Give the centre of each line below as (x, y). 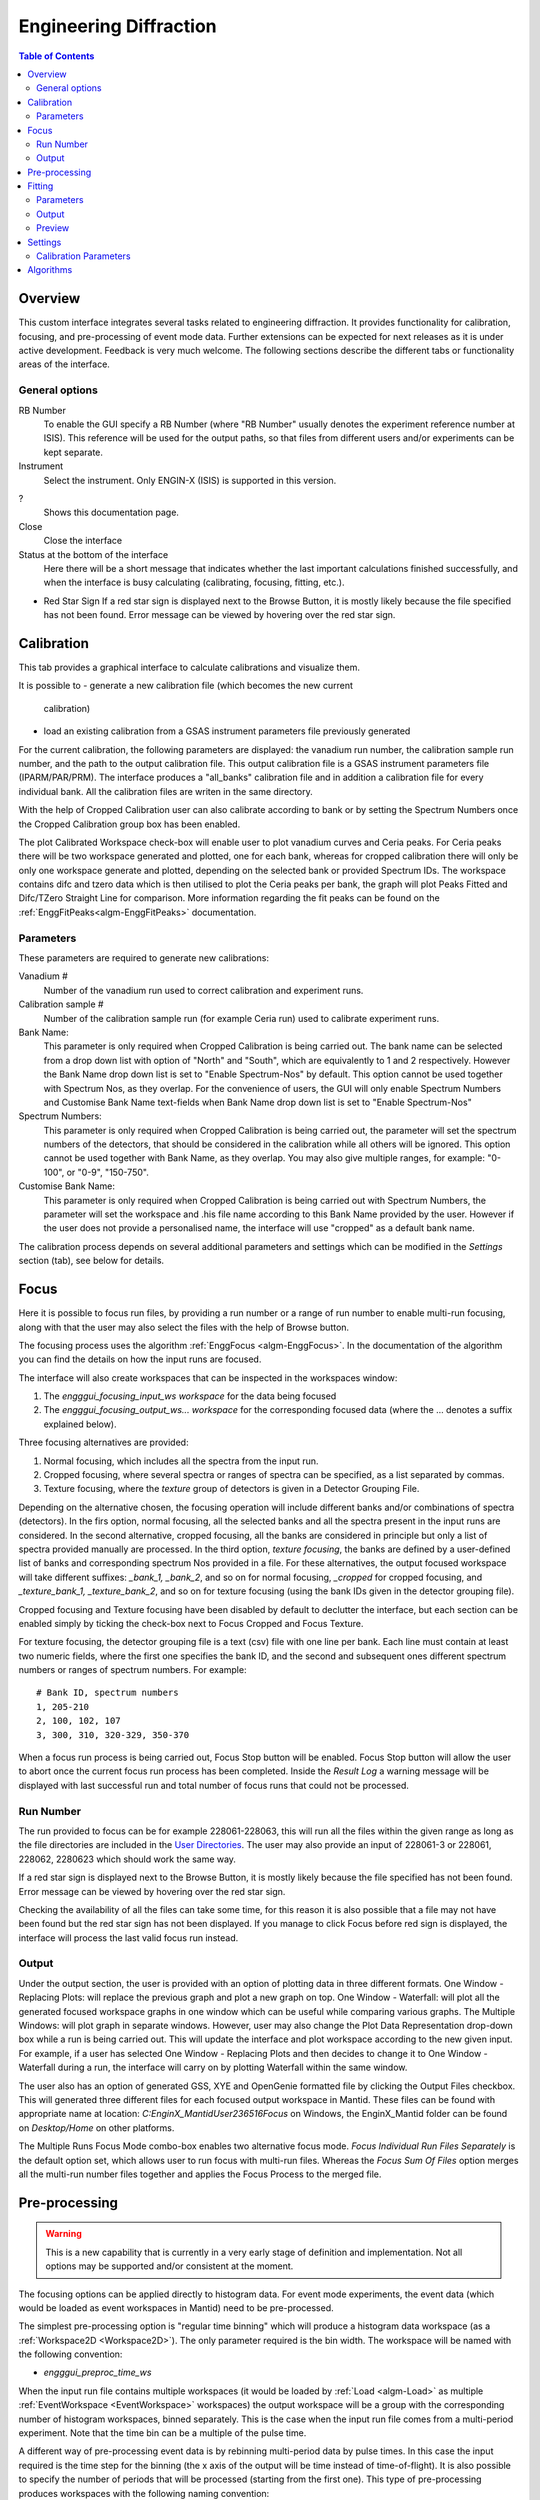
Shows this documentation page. (111, 512)
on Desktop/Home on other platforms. (96, 2127)
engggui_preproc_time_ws (97, 2372)
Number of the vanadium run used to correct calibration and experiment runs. (203, 990)
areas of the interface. (64, 364)
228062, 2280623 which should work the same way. (127, 1859)
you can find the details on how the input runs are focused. (140, 1359)
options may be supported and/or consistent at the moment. (169, 2266)
